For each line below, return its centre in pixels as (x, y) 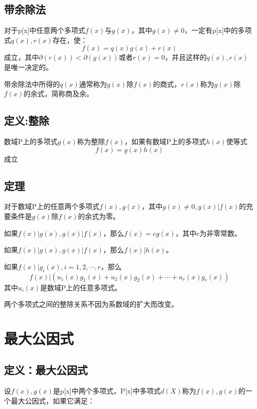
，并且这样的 (186, 57)
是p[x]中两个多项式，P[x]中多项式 (107, 391)
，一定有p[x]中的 (211, 30)
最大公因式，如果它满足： (53, 400)
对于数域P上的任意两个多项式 (52, 206)
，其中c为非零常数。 (208, 233)
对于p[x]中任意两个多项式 (45, 30)
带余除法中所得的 (32, 84)
